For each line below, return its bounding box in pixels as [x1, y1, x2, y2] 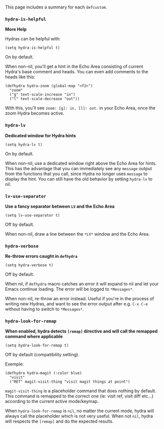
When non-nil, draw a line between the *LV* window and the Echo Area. [5, 231, 150, 237]
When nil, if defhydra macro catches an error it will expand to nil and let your [5, 281, 159, 287]
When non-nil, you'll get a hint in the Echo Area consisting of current [5, 63, 143, 69]
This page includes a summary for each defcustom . [5, 4, 108, 10]
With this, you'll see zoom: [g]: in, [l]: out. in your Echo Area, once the [5, 105, 156, 111]
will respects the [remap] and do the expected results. [5, 418, 114, 425]
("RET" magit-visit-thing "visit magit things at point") [9, 379, 131, 384]
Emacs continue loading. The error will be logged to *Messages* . [5, 286, 134, 292]
